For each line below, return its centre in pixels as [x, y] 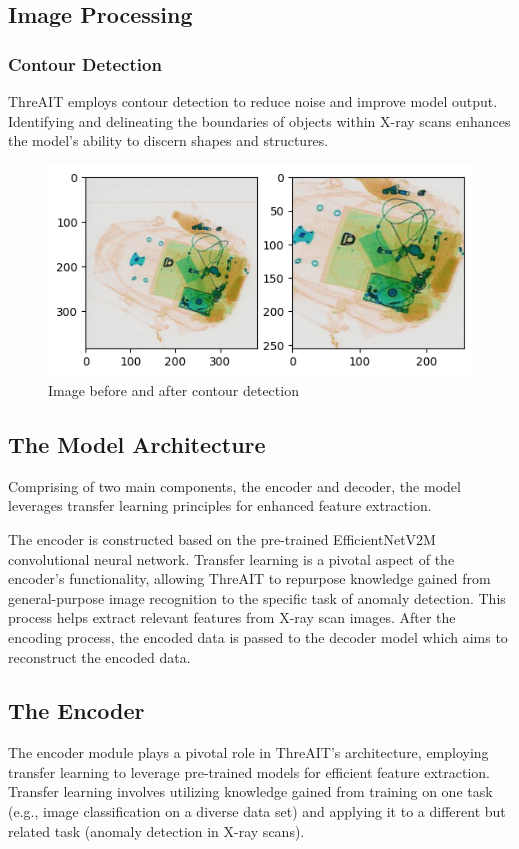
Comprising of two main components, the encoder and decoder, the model [234, 485]
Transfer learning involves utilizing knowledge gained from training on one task [250, 791]
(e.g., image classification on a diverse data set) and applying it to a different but [257, 811]
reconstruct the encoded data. [99, 656]
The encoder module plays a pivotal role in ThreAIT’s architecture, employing [248, 752]
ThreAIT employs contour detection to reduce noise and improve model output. [253, 101]
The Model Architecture [137, 443]
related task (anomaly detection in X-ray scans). [156, 830]
